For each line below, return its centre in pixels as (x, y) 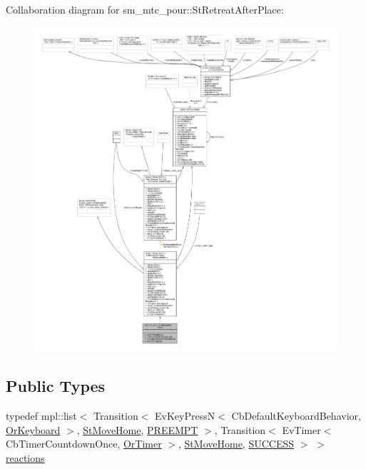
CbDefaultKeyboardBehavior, (296, 416)
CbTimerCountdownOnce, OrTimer (84, 444)
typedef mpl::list (41, 416)
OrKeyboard (33, 429)
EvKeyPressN (185, 416)
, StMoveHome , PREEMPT (137, 429)
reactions (25, 457)
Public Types (56, 386)
